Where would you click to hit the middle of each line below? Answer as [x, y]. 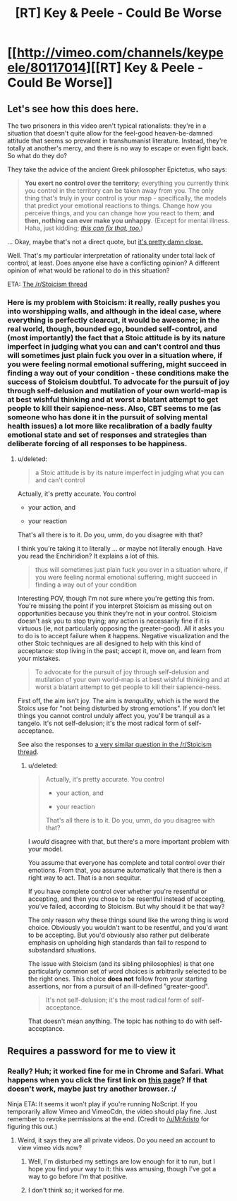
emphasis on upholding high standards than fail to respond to [117, 943]
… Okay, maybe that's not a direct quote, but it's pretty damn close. [105, 242]
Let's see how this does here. [73, 108]
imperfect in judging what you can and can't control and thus [114, 346]
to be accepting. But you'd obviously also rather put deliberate [119, 935]
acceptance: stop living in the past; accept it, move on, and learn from [119, 651]
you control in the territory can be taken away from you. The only [119, 191]
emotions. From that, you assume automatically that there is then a [125, 871]
